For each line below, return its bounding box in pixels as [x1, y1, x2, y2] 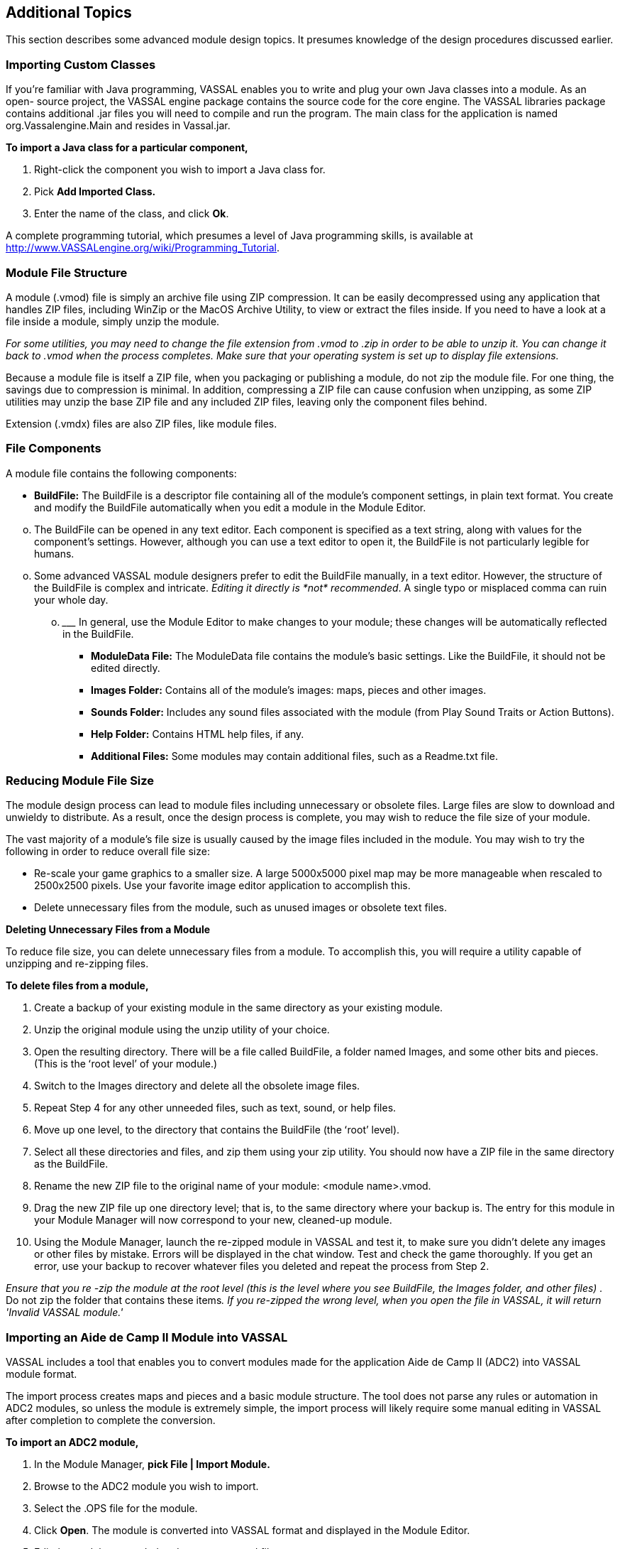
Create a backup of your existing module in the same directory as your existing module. [34, 1001, 443, 1014]
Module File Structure [6, 265, 128, 280]
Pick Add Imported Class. [34, 185, 156, 198]
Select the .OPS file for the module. [34, 1502, 198, 1515]
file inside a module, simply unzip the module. [6, 315, 220, 327]
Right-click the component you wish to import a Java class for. [34, 163, 326, 176]
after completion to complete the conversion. [6, 1414, 216, 1427]
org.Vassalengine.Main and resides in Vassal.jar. [6, 119, 231, 132]
